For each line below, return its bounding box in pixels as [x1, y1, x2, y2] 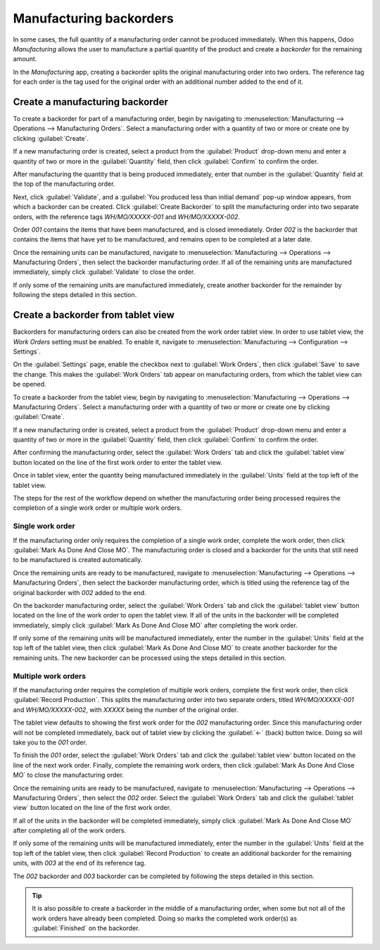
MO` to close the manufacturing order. [13, 771, 125, 780]
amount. [13, 55, 37, 63]
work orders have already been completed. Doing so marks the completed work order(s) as [32, 914, 297, 923]
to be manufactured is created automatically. [13, 556, 143, 564]
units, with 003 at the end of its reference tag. [13, 859, 146, 868]
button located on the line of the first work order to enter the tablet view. [13, 458, 223, 466]
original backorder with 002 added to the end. [13, 588, 147, 596]
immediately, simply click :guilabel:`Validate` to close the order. [13, 268, 196, 276]
